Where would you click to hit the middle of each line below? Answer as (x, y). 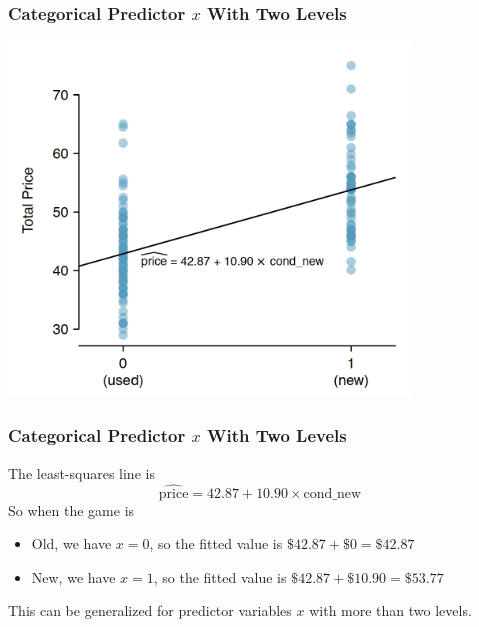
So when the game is (71, 509)
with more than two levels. (390, 610)
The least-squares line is (81, 472)
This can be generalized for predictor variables (150, 610)
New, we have (73, 576)
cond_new (332, 493)
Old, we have (71, 543)
